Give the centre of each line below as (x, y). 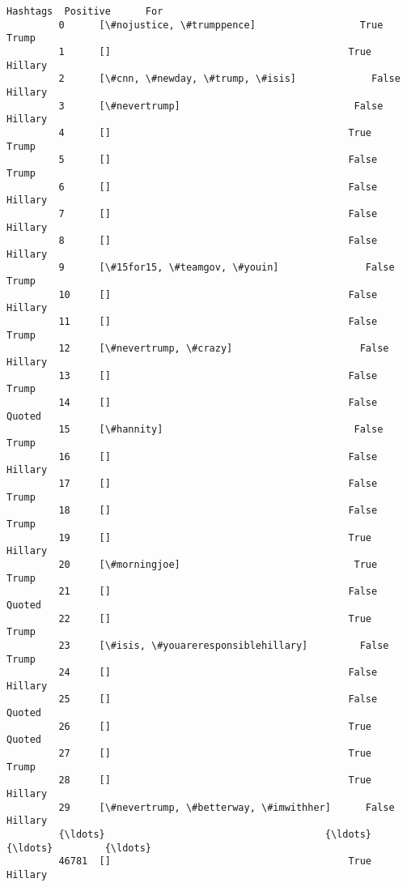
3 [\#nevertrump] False (221, 106)
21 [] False (218, 592)
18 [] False (218, 511)
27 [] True (215, 754)
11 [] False (218, 322)
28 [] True (215, 780)
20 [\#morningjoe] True (218, 564)
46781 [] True (215, 861)
